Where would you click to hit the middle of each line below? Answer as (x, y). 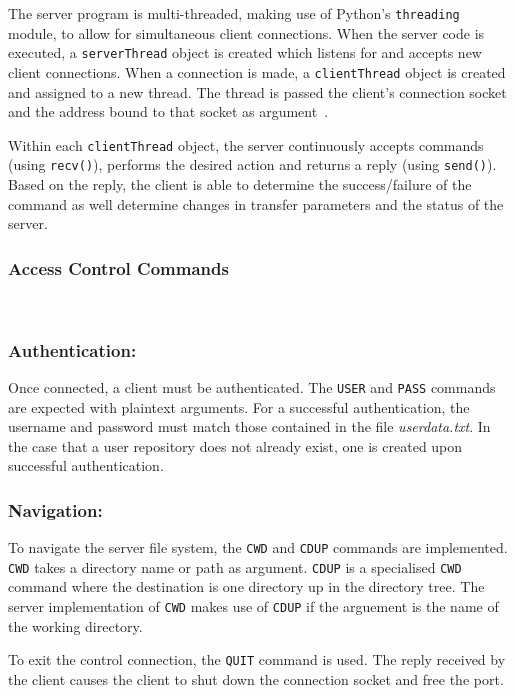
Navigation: (55, 509)
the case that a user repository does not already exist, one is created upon (235, 445)
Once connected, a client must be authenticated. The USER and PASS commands (252, 386)
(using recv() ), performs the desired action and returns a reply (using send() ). (252, 164)
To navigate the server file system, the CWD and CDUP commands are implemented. (258, 547)
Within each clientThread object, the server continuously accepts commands (246, 144)
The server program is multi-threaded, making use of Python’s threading (234, 13)
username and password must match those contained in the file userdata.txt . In (249, 426)
